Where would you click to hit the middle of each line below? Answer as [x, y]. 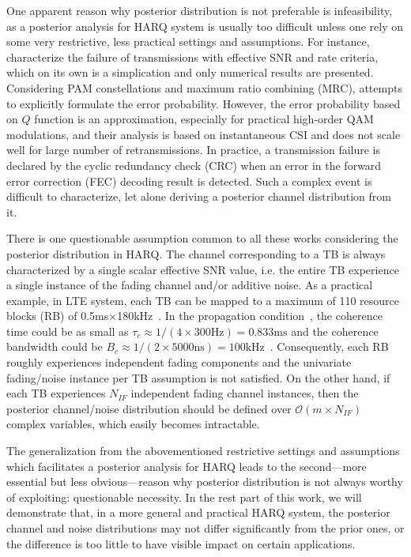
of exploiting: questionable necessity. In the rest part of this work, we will [184, 497]
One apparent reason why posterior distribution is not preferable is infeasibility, [200, 10]
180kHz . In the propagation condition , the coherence [250, 316]
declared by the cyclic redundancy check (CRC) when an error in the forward [194, 165]
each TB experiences [56, 393]
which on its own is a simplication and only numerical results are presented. [190, 72]
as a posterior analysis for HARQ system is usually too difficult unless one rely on [205, 26]
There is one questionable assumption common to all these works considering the [202, 238]
